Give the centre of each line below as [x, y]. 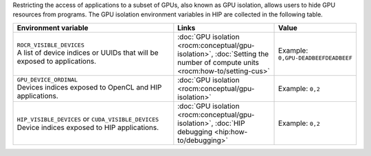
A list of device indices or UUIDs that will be [88, 53]
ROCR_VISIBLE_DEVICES [51, 45]
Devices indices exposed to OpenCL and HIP [89, 88]
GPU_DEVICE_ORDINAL [47, 80]
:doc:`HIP [230, 123]
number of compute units [218, 62]
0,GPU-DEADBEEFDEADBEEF [316, 58]
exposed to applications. [56, 62]
